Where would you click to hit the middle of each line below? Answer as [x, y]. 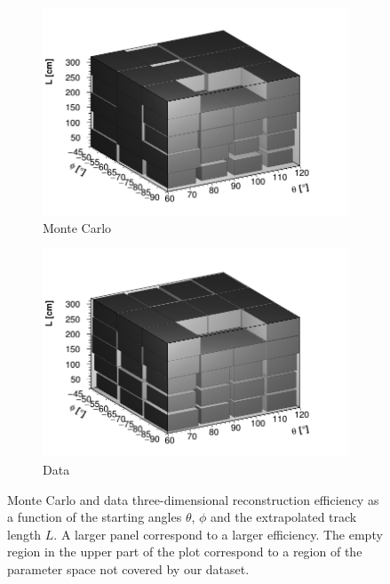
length [24, 534]
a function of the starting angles [95, 517]
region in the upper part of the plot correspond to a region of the [185, 552]
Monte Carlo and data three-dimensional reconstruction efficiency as [193, 499]
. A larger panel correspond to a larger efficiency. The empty [218, 534]
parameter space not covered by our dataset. [128, 568]
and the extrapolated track [284, 517]
